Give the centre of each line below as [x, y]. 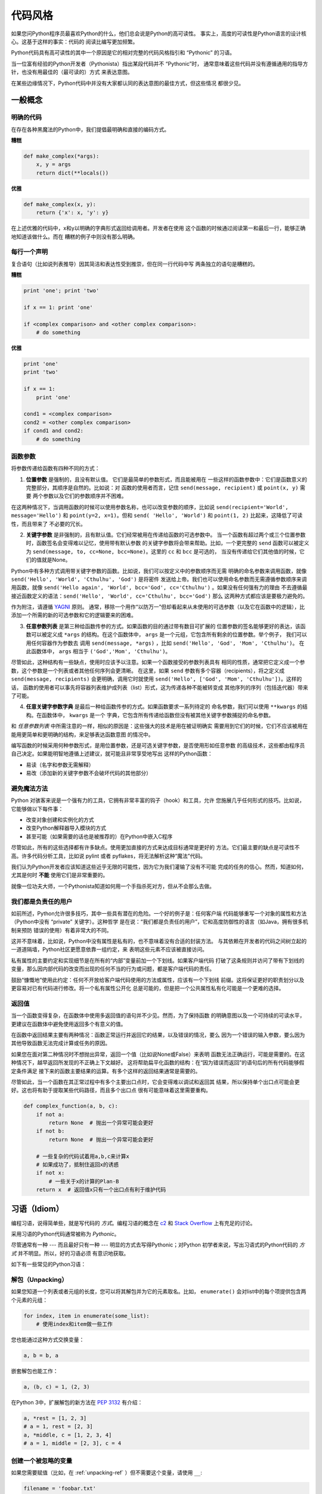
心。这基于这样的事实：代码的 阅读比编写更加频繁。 [75, 41]
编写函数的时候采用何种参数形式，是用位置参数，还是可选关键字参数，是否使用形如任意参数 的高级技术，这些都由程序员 [158, 745]
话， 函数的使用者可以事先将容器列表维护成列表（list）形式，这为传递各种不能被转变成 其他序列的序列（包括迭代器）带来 [160, 687]
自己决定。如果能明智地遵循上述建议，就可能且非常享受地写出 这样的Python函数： [112, 754]
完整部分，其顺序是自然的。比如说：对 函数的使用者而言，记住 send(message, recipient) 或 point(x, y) [162, 488]
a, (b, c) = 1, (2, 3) [57, 1387]
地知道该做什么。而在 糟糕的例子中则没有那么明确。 [75, 237]
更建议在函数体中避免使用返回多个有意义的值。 [69, 1024]
